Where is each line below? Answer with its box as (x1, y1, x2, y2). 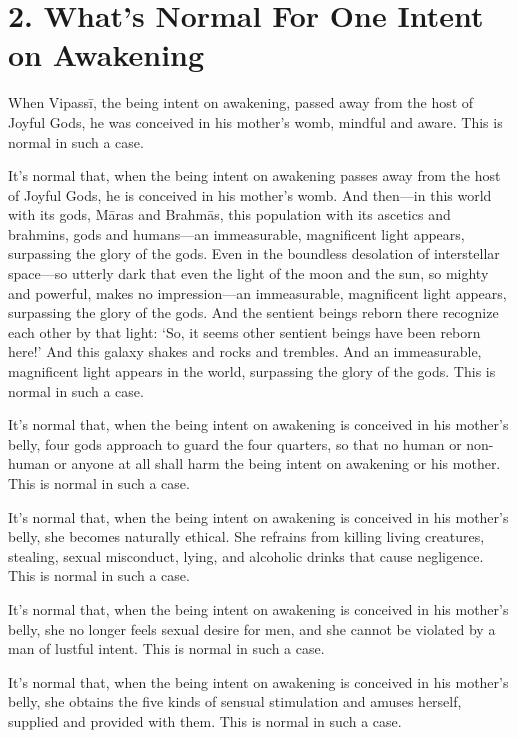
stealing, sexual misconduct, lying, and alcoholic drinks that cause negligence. (8, 545, 484, 566)
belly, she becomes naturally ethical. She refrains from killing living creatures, (8, 526, 485, 547)
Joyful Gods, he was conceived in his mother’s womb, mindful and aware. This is (8, 111, 503, 132)
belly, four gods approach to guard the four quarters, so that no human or (8, 433, 462, 454)
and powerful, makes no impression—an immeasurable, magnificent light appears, (8, 282, 507, 303)
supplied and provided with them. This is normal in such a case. (8, 710, 402, 731)
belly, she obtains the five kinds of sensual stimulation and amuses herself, (8, 691, 462, 712)
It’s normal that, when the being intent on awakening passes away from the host (8, 165, 501, 186)
